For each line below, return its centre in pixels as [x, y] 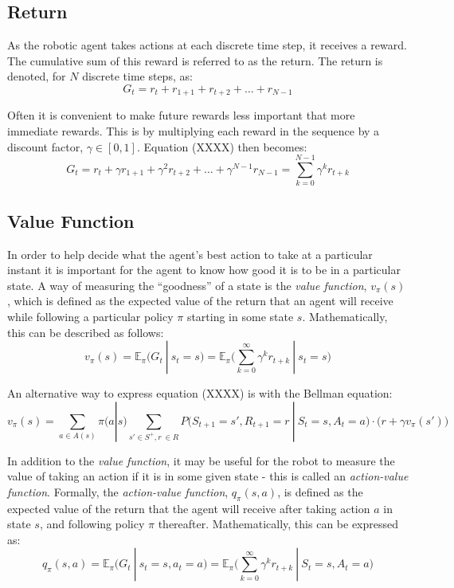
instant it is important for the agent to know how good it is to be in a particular [204, 270]
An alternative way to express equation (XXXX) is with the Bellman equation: [200, 393]
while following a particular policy [90, 316]
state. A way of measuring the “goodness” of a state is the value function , [187, 285]
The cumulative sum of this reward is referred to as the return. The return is [195, 60]
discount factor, [45, 146]
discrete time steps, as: [137, 76]
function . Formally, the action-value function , [118, 491]
